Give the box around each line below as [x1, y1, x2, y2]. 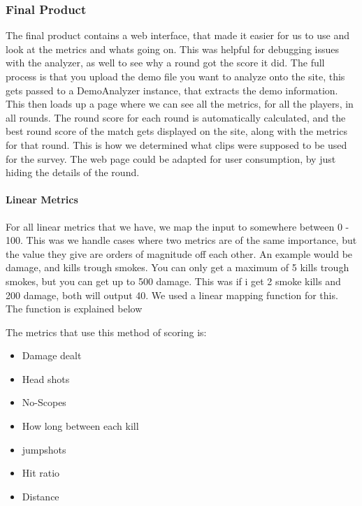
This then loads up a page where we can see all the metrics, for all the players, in [6, 96, 354, 111]
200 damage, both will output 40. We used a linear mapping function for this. [6, 287, 338, 302]
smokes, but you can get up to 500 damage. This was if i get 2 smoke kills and [6, 273, 341, 288]
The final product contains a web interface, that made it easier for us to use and [6, 28, 350, 43]
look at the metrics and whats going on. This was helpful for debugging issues [6, 41, 340, 56]
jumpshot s [22, 442, 66, 456]
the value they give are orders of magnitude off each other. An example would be [6, 246, 353, 261]
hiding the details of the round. [6, 165, 140, 180]
